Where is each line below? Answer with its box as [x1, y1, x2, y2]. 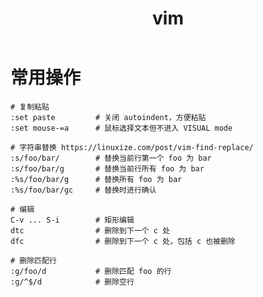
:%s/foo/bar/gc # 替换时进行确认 [10, 185, 157, 195]
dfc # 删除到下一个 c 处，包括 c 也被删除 [10, 236, 236, 246]
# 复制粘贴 [10, 102, 50, 112]
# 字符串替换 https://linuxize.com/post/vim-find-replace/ [10, 142, 254, 152]
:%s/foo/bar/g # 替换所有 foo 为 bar [10, 174, 183, 184]
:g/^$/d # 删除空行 [10, 277, 135, 287]
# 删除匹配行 [10, 255, 57, 266]
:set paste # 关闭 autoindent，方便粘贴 [10, 112, 207, 122]
